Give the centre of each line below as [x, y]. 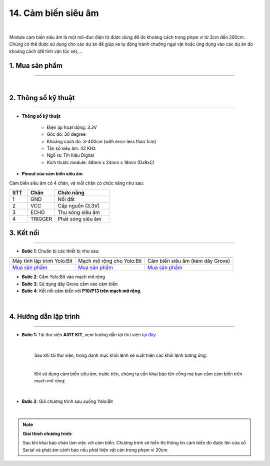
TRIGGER [41, 219]
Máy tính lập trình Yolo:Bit [42, 261]
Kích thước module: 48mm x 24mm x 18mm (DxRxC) [101, 162]
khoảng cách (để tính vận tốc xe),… [46, 51]
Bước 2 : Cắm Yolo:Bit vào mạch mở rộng [63, 277]
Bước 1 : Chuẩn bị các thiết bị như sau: [61, 251]
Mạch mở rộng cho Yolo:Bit [110, 261]
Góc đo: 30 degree [66, 134]
